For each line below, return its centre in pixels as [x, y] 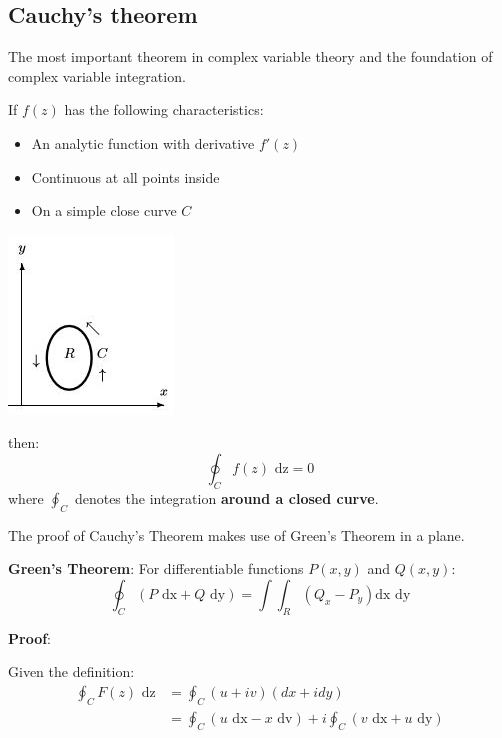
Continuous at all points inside [125, 176]
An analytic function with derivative [143, 142]
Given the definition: [71, 671]
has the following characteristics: [164, 109]
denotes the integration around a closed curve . [226, 497]
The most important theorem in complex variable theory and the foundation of [250, 56]
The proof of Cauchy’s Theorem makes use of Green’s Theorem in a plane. [236, 534]
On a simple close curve [104, 210]
